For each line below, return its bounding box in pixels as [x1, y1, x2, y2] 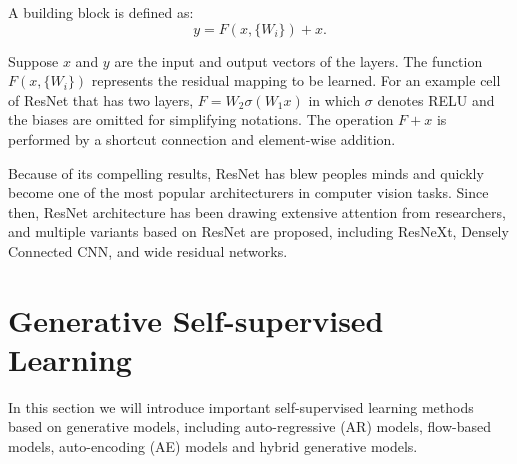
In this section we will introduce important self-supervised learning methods [8, 396, 474, 417]
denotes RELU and [377, 89, 495, 110]
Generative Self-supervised [8, 299, 384, 340]
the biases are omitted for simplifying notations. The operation [8, 109, 394, 130]
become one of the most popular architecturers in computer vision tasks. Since [8, 182, 489, 203]
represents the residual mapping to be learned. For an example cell [91, 70, 501, 91]
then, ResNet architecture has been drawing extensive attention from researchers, [8, 201, 506, 222]
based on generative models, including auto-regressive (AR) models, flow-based [8, 416, 491, 437]
